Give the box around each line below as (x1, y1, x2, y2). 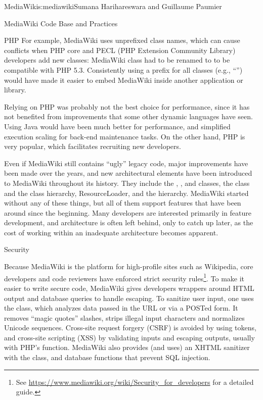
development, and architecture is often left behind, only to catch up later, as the (4, 217, 253, 228)
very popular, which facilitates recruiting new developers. (4, 141, 181, 152)
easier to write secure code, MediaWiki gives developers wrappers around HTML (4, 282, 254, 293)
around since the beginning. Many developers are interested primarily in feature (4, 207, 251, 218)
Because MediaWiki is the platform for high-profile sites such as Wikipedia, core (4, 261, 253, 272)
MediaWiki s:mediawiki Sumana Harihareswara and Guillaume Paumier (4, 1, 222, 11)
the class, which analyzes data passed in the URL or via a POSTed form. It (4, 303, 238, 313)
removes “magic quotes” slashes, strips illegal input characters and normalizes (4, 312, 245, 323)
